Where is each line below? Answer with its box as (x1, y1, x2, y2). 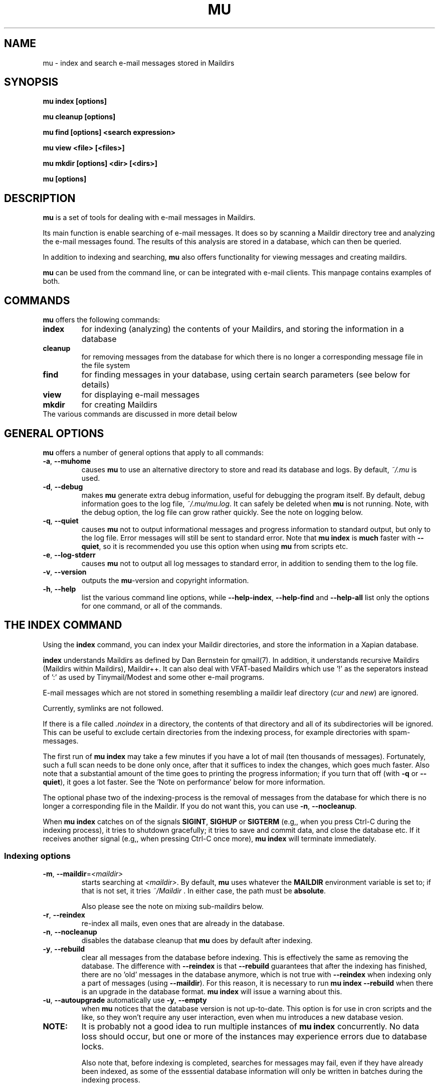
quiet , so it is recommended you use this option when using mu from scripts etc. (81, 541, 348, 551)
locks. (81, 1041, 104, 1051)
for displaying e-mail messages (81, 390, 200, 400)
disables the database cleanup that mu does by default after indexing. (81, 936, 313, 945)
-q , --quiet (43, 516, 79, 525)
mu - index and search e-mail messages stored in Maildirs (43, 58, 235, 67)
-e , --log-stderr (43, 550, 96, 559)
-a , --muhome (43, 456, 91, 465)
